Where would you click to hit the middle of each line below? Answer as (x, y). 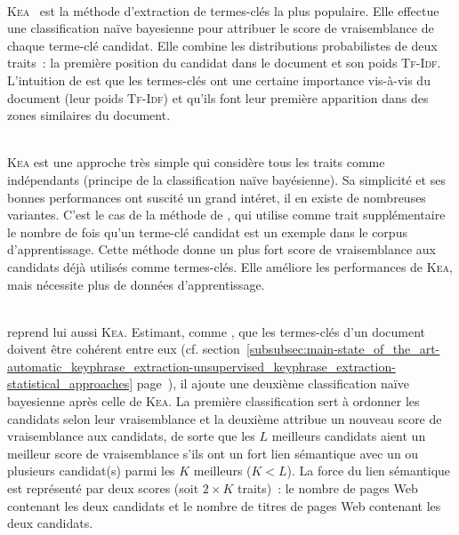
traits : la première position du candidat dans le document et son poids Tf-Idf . (224, 63)
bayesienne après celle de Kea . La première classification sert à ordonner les (213, 401)
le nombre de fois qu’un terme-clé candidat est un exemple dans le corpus (207, 232)
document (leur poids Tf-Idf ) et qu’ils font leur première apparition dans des (218, 97)
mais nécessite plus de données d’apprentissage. (136, 284)
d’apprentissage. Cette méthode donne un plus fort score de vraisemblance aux (221, 249)
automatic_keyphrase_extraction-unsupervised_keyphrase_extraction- (201, 366)
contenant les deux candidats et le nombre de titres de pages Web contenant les (224, 505)
